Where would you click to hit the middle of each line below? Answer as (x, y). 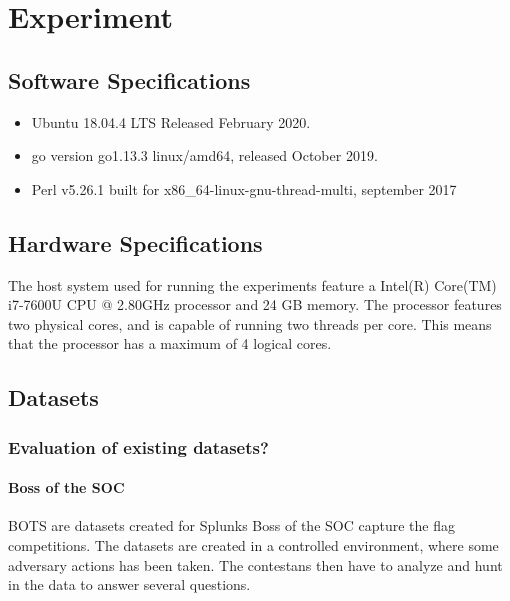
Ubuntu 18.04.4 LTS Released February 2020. (171, 121)
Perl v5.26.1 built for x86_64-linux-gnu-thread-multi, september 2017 (244, 188)
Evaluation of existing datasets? (138, 446)
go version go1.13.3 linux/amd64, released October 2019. (204, 155)
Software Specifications (129, 79)
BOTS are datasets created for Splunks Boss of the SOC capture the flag (231, 525)
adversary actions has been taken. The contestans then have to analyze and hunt (255, 564)
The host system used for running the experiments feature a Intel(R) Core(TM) (252, 284)
